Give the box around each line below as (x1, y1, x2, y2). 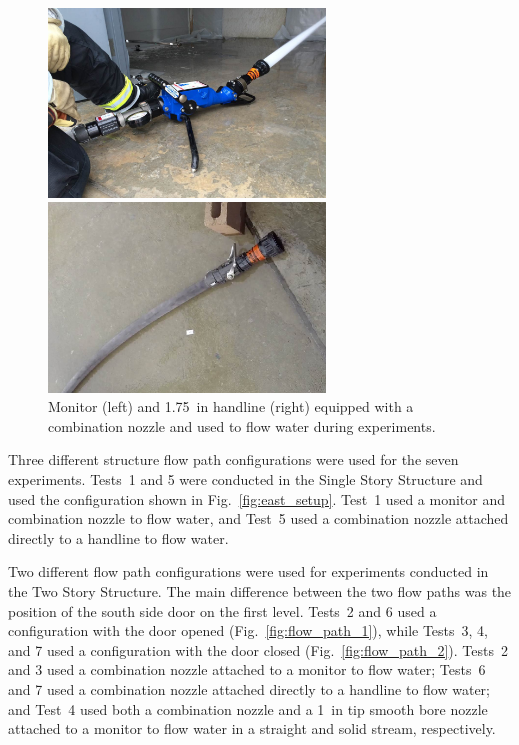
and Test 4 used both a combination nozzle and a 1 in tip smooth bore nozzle (8, 698, 488, 719)
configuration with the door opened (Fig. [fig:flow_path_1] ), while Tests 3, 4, (8, 620, 488, 641)
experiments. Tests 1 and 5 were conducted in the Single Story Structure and (8, 469, 483, 490)
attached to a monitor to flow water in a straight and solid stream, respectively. (8, 718, 496, 739)
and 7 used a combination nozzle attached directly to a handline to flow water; (8, 678, 490, 699)
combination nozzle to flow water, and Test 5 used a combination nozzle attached (8, 508, 509, 529)
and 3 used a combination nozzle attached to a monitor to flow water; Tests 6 (8, 659, 486, 680)
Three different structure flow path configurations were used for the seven (8, 449, 459, 470)
